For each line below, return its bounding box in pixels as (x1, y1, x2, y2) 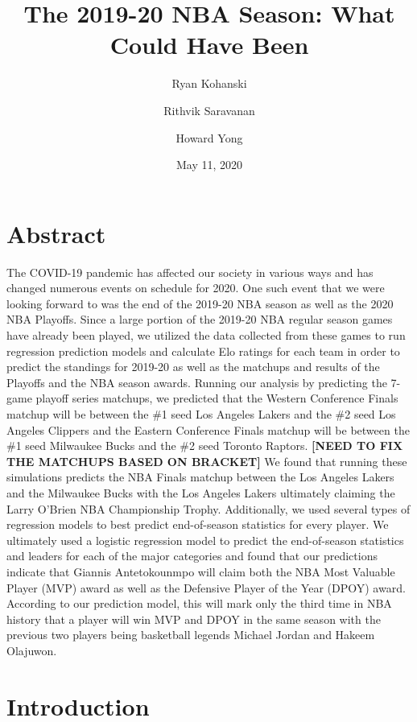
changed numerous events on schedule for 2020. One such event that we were (6, 279, 385, 296)
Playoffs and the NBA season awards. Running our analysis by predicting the (6, 373, 387, 390)
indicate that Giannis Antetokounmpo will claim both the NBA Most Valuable (6, 563, 395, 580)
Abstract (6, 217, 106, 250)
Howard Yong (175, 129, 243, 146)
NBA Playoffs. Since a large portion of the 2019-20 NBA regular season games (6, 311, 393, 328)
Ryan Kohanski (171, 75, 247, 92)
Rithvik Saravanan (163, 101, 255, 118)
